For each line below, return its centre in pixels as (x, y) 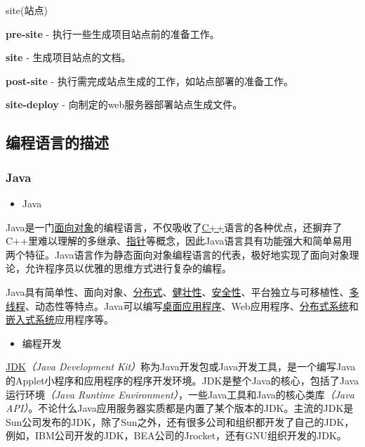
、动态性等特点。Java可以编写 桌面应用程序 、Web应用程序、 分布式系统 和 (192, 305)
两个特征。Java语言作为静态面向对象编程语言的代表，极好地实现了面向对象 (178, 254)
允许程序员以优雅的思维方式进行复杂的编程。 (128, 268)
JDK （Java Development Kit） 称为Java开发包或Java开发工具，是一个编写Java (181, 367)
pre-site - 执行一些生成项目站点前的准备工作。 (113, 33)
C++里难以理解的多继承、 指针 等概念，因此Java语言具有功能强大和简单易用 (179, 241)
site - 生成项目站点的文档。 (68, 57)
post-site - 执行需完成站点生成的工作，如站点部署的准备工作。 (150, 80)
